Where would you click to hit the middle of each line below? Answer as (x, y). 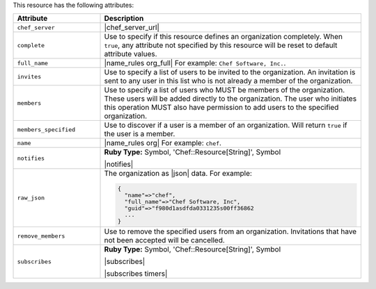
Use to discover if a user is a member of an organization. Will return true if (226, 125)
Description (124, 19)
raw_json (31, 198)
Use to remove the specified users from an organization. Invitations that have (230, 231)
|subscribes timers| (136, 274)
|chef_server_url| (132, 28)
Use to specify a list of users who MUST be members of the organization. (225, 90)
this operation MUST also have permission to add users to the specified (221, 108)
